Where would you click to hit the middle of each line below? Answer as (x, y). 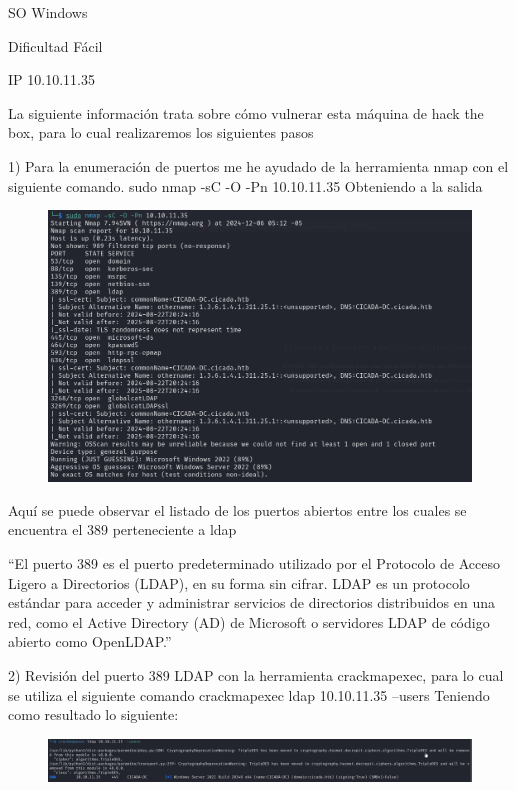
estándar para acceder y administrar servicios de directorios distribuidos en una (252, 602)
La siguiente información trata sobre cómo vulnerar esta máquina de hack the (246, 112)
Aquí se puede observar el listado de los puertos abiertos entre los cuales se (237, 509)
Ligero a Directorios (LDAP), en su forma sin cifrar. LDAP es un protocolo (239, 582)
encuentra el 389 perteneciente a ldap (122, 529)
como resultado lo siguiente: (93, 714)
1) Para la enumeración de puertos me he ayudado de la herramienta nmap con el (258, 165)
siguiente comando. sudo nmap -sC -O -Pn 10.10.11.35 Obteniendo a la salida (245, 185)
